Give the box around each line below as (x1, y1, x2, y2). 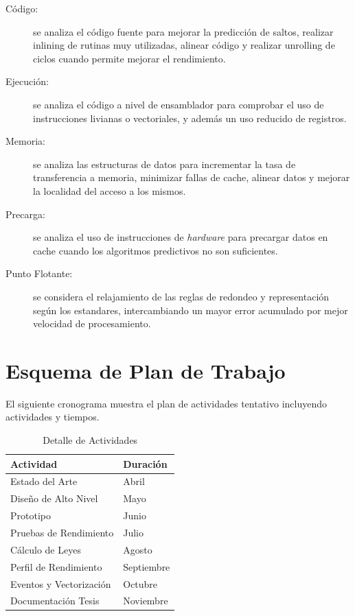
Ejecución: (5, 74, 49, 88)
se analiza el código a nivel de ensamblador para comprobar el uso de (33, 97, 324, 111)
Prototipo (10, 508, 51, 523)
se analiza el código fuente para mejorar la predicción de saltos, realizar (33, 24, 334, 38)
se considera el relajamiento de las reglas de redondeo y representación (33, 289, 330, 303)
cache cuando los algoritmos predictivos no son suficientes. (33, 243, 278, 257)
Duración (123, 456, 168, 471)
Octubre (123, 576, 158, 591)
